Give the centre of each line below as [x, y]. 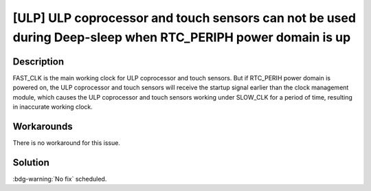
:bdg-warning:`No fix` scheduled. [60, 179]
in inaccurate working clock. [53, 107]
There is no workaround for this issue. [66, 143]
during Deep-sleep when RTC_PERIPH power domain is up [182, 37]
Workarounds [43, 126]
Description [38, 61]
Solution [31, 162]
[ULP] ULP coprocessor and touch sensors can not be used [184, 18]
